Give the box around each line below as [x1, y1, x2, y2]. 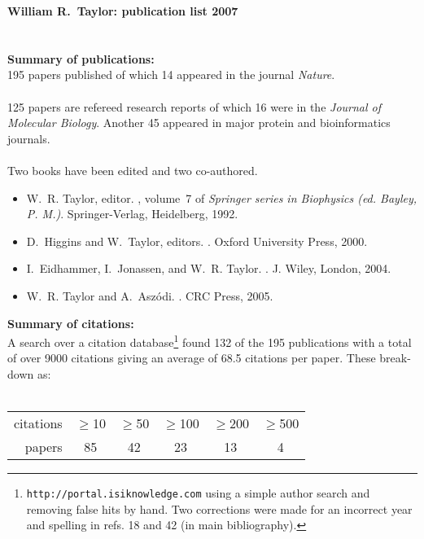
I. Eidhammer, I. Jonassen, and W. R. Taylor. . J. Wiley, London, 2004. [26, 260, 391, 277]
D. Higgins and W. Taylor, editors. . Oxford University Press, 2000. [26, 232, 368, 249]
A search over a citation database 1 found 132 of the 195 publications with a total [7, 331, 412, 350]
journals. [7, 129, 50, 147]
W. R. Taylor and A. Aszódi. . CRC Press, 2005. [26, 287, 273, 304]
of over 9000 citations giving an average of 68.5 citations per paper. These [7, 349, 376, 366]
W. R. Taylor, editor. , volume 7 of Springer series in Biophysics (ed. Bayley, [26, 189, 417, 206]
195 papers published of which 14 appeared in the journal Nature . [7, 66, 335, 83]
